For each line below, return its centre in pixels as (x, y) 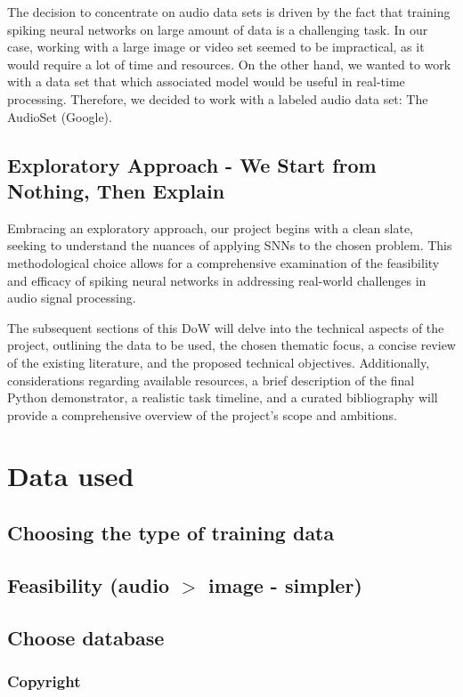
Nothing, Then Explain (116, 190)
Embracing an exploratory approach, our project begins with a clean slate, (211, 227)
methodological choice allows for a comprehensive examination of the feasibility (223, 262)
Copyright (44, 681)
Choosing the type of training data (171, 533)
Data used (71, 476)
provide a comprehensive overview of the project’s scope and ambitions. (202, 414)
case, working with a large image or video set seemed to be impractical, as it (216, 47)
